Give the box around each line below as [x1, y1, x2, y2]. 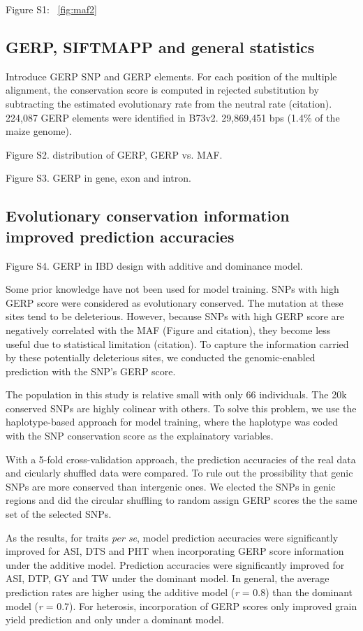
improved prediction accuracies [6, 225, 235, 247]
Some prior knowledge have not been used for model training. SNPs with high [6, 282, 339, 296]
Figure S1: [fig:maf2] [6, 2, 97, 16]
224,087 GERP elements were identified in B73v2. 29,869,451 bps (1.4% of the [6, 110, 340, 124]
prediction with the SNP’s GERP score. [6, 363, 176, 378]
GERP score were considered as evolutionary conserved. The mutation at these [6, 295, 343, 310]
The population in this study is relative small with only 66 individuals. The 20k [6, 387, 347, 402]
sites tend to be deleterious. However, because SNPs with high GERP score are [6, 309, 345, 324]
